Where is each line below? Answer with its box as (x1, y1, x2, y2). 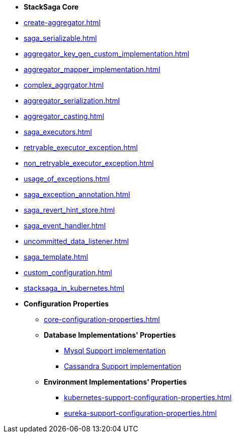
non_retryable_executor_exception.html (24, 159, 154, 167)
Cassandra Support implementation (64, 362, 182, 370)
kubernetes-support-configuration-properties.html (64, 393, 232, 402)
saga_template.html (24, 253, 88, 261)
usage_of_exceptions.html (24, 174, 110, 183)
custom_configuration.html (24, 268, 112, 277)
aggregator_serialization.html (24, 96, 120, 105)
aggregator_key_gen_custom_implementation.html (24, 49, 190, 58)
